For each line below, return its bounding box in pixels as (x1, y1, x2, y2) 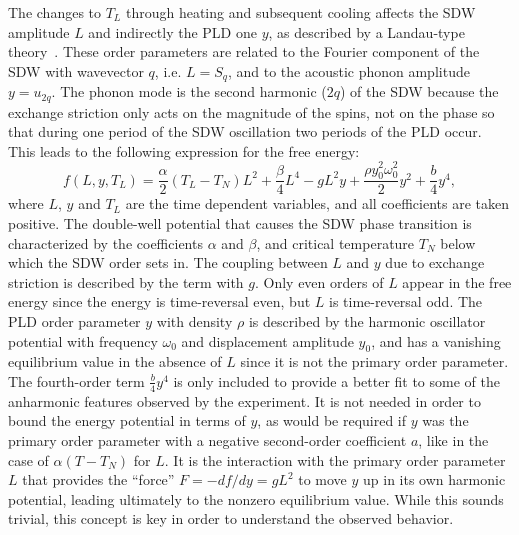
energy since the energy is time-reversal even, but (8, 291, 311, 312)
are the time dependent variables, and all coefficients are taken (125, 193, 509, 214)
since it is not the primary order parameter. (240, 351, 509, 372)
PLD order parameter (8, 310, 141, 331)
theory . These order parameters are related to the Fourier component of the (8, 41, 480, 62)
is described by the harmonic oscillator (248, 310, 486, 331)
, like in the (418, 429, 489, 450)
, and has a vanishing (371, 330, 501, 351)
